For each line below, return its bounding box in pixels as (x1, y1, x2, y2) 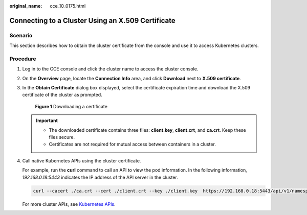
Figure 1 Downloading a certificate (35, 103, 107, 109)
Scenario (9, 32, 33, 39)
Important (36, 117, 58, 124)
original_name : (9, 3, 42, 9)
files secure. (49, 134, 75, 140)
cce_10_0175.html (50, 3, 86, 9)
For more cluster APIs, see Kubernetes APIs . (22, 201, 116, 207)
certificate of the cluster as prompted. (22, 92, 102, 98)
